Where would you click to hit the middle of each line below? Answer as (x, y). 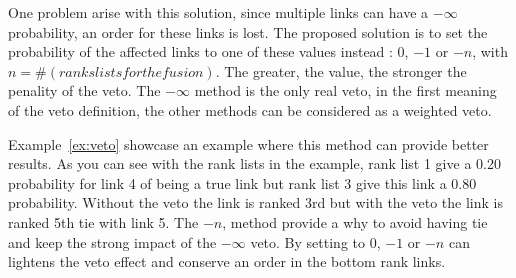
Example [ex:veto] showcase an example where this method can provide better (248, 143)
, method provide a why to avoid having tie (355, 221)
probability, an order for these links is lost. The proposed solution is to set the (248, 31)
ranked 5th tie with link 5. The (103, 221)
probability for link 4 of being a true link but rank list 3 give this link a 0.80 (242, 182)
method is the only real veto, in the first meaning (345, 90)
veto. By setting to (307, 241)
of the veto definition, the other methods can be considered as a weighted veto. (250, 109)
